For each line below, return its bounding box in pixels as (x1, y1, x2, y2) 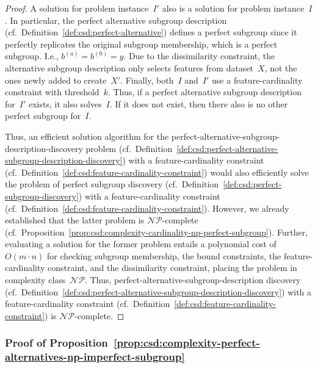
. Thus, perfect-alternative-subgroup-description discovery (85, 273, 301, 286)
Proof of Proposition (5, 335, 108, 350)
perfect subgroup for (5, 109, 81, 122)
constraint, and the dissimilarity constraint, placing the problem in (48, 261, 297, 274)
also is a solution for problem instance (162, 2, 305, 14)
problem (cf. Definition (85, 142, 173, 154)
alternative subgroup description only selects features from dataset (5, 61, 254, 74)
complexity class (5, 273, 66, 286)
